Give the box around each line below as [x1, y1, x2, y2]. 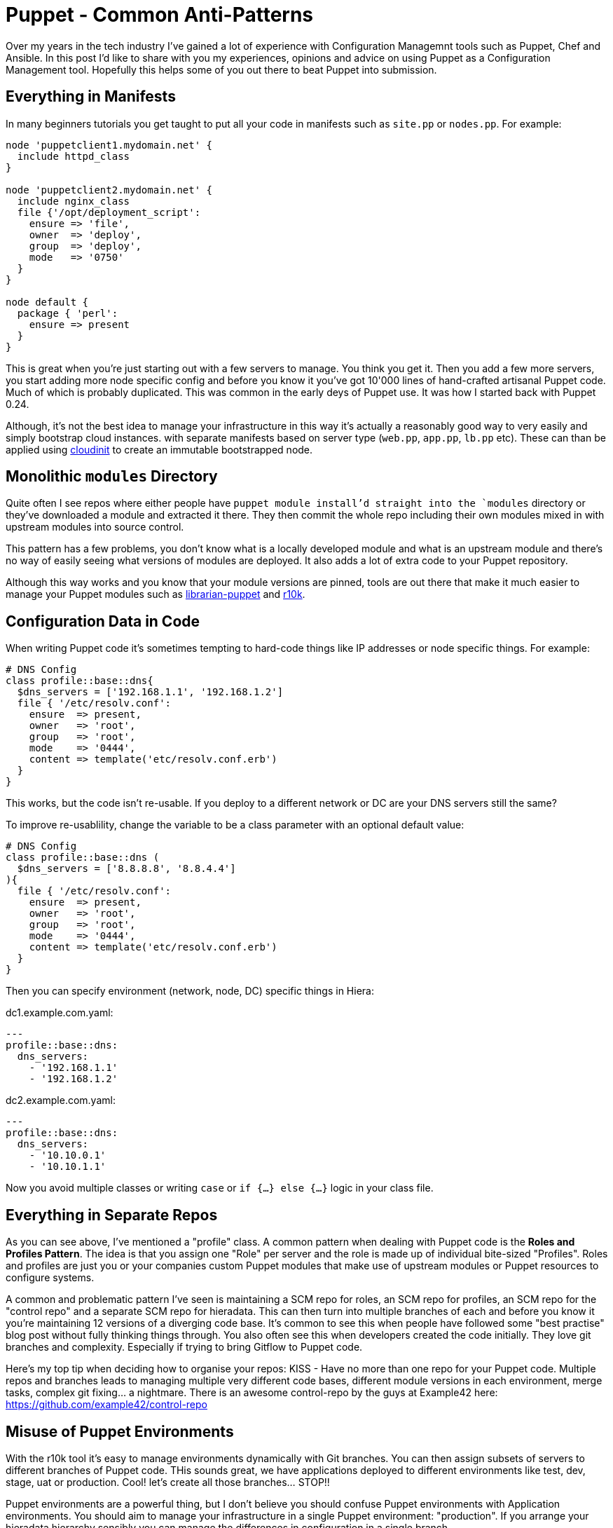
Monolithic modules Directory [6, 468, 218, 486]
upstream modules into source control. [6, 521, 184, 533]
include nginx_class [17, 195, 130, 207]
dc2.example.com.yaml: [6, 1094, 116, 1107]
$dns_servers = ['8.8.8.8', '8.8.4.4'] [17, 863, 236, 875]
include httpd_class [17, 150, 130, 162]
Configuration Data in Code [6, 612, 200, 630]
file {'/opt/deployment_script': [17, 206, 201, 218]
